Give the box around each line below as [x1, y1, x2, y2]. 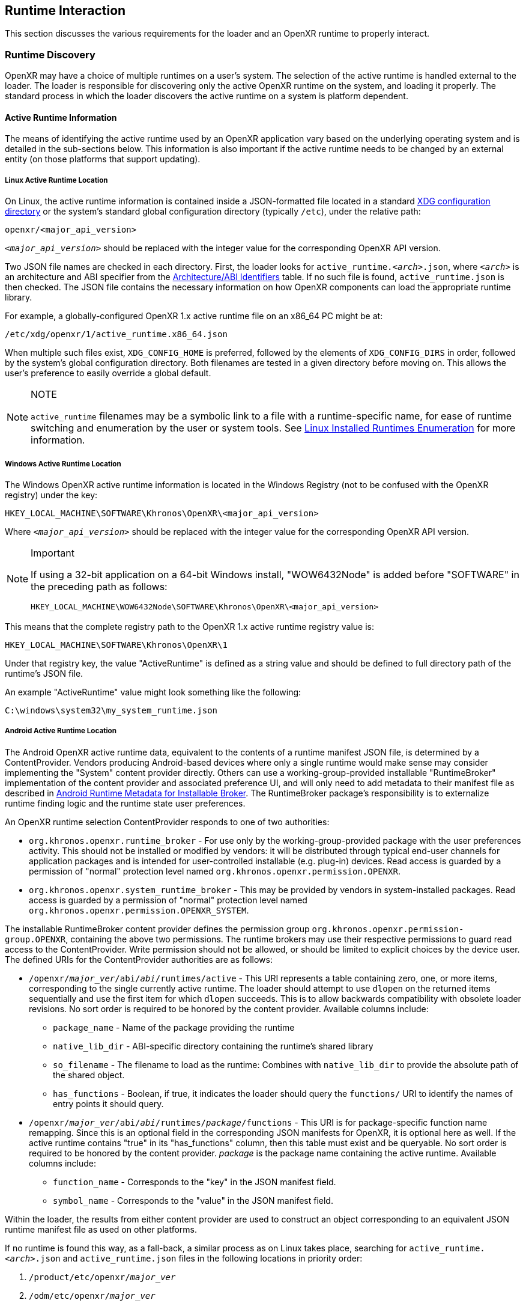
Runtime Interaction [5, 3, 126, 18]
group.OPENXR [5, 934, 66, 944]
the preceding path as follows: [31, 580, 168, 593]
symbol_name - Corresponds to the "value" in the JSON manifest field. [53, 1195, 333, 1206]
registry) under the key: [5, 489, 98, 500]
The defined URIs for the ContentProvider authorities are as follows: [5, 954, 273, 965]
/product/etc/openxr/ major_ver [29, 1272, 176, 1282]
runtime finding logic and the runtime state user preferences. [5, 798, 246, 808]
